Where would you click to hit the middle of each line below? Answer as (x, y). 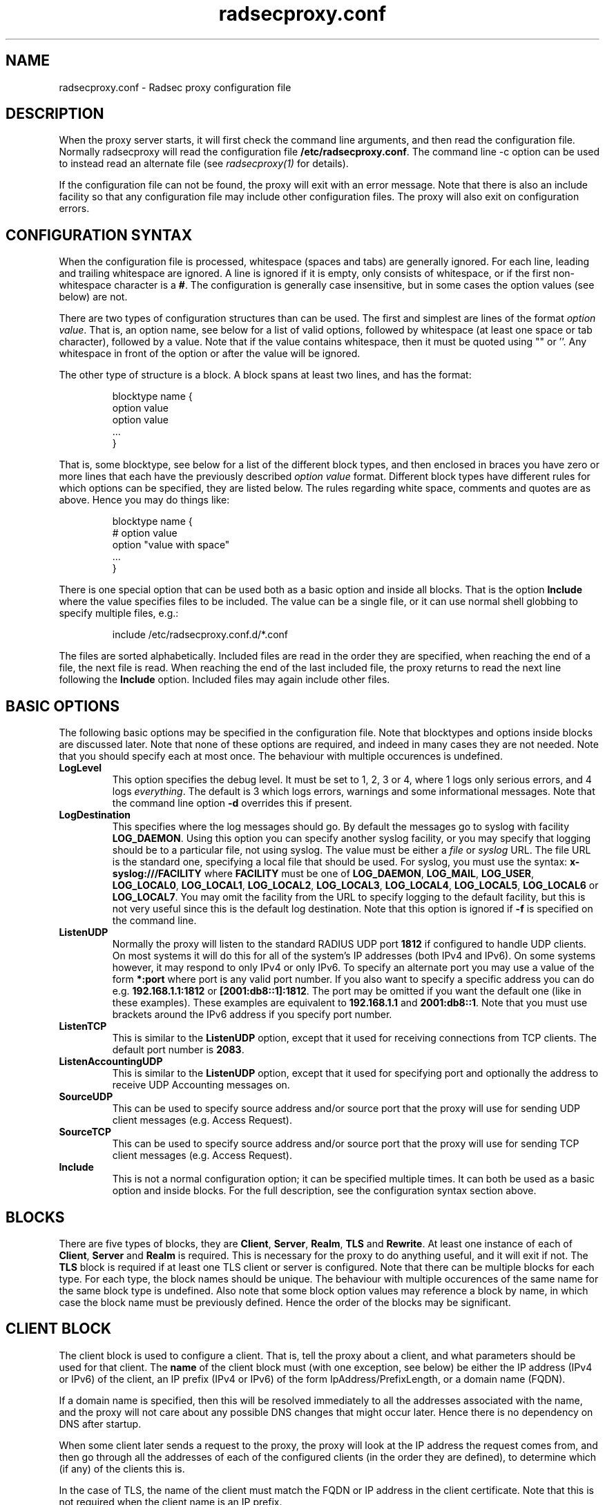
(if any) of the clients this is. (122, 1468)
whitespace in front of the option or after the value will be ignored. (210, 354)
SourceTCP (85, 1132)
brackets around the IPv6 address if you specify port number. (252, 1015)
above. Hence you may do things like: (144, 500)
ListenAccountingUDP (111, 1062)
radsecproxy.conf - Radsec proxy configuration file (175, 87)
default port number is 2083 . (178, 1050)
